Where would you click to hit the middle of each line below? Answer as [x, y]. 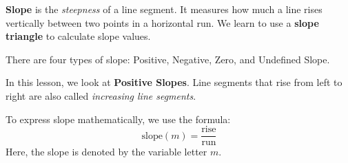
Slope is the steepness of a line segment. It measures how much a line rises [164, 9]
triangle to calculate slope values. [78, 36]
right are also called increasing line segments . [101, 95]
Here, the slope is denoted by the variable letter [106, 152]
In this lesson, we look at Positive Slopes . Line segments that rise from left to [174, 82]
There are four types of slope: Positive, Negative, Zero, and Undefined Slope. [168, 59]
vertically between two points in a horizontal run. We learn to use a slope [162, 22]
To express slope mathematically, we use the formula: [118, 119]
